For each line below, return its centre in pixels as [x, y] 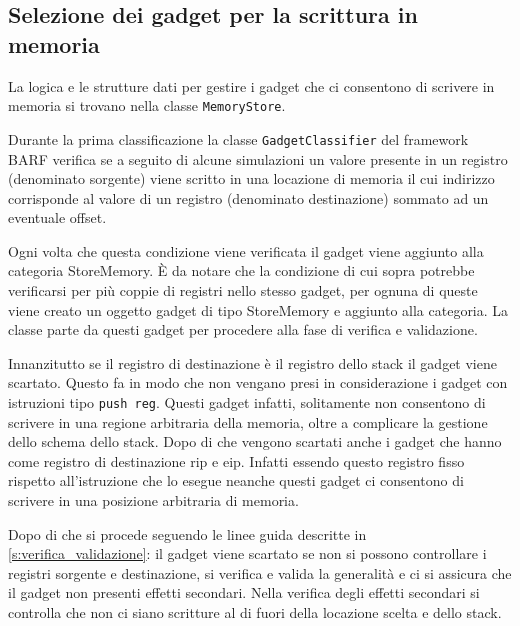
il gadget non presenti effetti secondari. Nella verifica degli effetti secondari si [244, 592]
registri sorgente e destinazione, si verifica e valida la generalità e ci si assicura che [260, 572]
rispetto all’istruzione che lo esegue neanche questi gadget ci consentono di [236, 480]
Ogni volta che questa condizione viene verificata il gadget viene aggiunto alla [246, 250]
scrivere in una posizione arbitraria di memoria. [153, 500]
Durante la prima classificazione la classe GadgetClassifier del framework [238, 138]
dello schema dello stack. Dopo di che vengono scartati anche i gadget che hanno [255, 441]
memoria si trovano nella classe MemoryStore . [147, 105]
